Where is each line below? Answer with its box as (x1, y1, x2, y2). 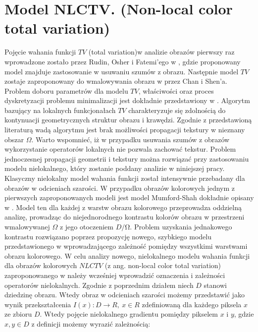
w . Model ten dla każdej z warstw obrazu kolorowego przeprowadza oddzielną (4, 202, 242, 212)
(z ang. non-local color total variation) (104, 260, 221, 271)
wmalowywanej (4, 221, 50, 231)
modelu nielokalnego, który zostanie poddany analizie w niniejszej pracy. (4, 163, 225, 173)
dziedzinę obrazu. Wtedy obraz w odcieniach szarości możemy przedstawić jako (4, 289, 245, 300)
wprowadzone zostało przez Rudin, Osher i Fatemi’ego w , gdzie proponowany (4, 56, 241, 66)
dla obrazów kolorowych (4, 260, 77, 271)
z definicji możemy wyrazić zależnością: (31, 318, 151, 329)
